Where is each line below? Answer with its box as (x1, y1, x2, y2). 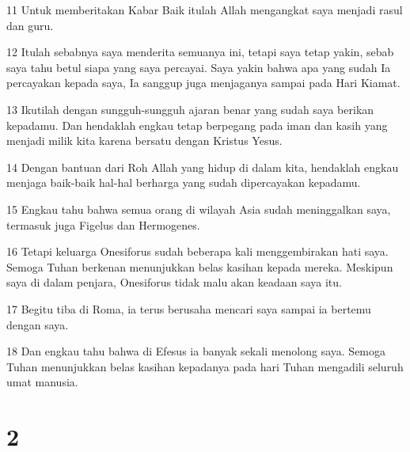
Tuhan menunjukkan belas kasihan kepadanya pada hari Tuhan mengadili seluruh (6, 358, 404, 374)
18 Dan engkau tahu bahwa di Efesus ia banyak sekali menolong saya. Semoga (6, 343, 386, 359)
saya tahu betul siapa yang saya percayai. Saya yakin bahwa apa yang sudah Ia (6, 59, 391, 75)
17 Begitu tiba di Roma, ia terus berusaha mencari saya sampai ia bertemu (6, 300, 371, 317)
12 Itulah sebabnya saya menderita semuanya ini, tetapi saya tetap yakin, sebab (6, 44, 394, 60)
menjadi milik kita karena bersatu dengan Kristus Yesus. (6, 132, 283, 149)
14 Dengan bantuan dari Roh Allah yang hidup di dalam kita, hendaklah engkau (6, 158, 399, 175)
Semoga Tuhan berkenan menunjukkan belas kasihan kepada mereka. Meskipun (6, 258, 393, 275)
